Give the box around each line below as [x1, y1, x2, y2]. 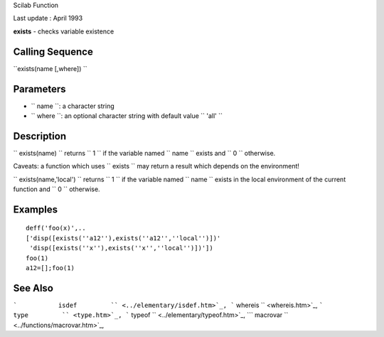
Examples [13, 203, 58, 215]
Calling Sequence [13, 46, 94, 58]
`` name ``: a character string [31, 102, 114, 110]
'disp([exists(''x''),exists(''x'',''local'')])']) [29, 244, 213, 252]
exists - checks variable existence [13, 27, 114, 36]
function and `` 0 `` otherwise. [13, 185, 100, 193]
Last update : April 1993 [13, 14, 83, 23]
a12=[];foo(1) [26, 264, 75, 272]
